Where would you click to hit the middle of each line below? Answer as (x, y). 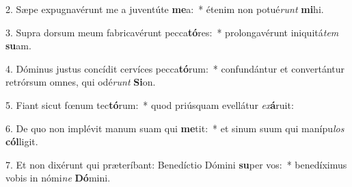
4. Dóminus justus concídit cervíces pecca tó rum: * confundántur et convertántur (175, 68)
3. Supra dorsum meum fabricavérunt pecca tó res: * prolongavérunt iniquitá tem (172, 32)
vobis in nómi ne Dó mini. (58, 178)
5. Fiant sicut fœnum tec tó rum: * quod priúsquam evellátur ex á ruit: (150, 104)
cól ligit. (22, 141)
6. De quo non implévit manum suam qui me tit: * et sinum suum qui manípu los (175, 128)
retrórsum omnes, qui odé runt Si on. (81, 82)
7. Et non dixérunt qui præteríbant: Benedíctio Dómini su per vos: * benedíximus (176, 164)
